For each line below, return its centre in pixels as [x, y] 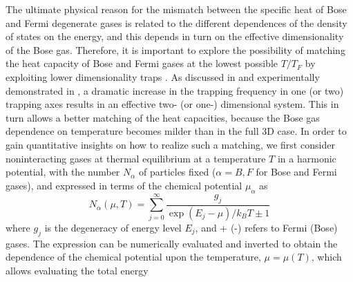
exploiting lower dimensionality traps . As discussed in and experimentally [163, 76]
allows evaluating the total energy [77, 270]
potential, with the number [63, 172]
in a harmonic [307, 158]
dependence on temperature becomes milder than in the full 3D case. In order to [176, 131]
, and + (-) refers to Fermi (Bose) [266, 227]
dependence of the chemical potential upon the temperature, [133, 257]
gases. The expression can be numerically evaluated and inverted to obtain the [172, 243]
